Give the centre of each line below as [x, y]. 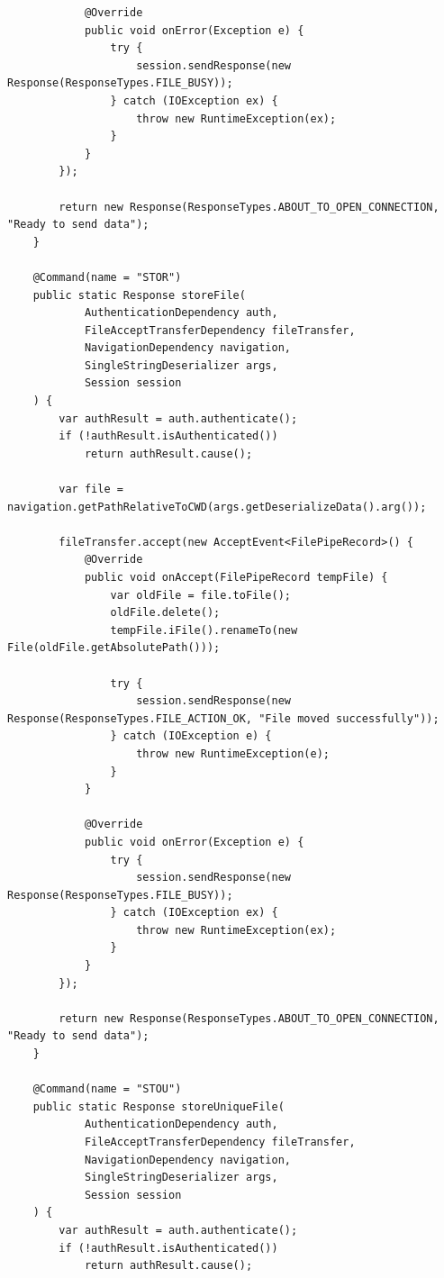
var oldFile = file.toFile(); [200, 595]
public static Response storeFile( [139, 295]
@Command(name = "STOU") [107, 1089]
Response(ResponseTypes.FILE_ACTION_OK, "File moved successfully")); [223, 718]
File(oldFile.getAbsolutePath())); [114, 648]
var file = [91, 489]
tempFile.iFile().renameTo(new [204, 630]
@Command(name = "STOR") [107, 277]
